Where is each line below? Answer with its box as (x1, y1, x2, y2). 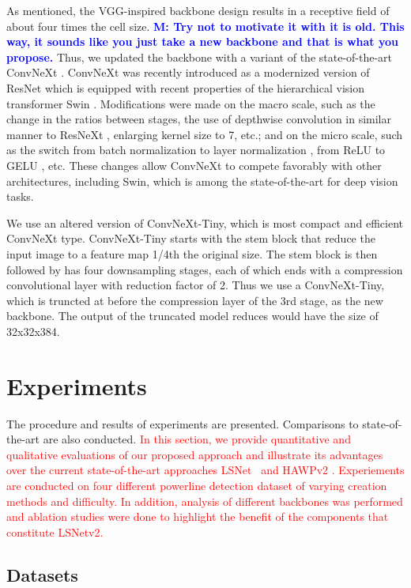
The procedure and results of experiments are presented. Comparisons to (6, 415, 359, 432)
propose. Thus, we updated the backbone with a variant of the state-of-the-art (6, 48, 393, 65)
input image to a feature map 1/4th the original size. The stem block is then (6, 245, 378, 262)
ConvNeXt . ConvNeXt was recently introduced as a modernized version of (6, 64, 370, 81)
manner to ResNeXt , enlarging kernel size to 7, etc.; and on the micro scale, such (6, 126, 403, 142)
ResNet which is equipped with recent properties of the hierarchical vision (6, 79, 364, 96)
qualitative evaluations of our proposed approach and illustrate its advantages (6, 446, 383, 462)
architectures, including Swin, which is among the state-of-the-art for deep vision (6, 172, 398, 189)
